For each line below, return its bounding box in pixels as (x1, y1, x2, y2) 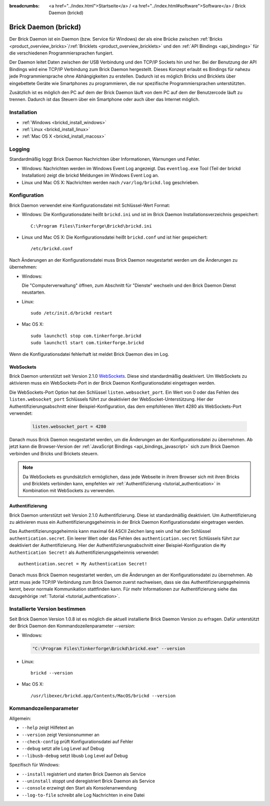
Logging (9, 146, 30, 153)
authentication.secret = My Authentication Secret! (18, 561, 147, 567)
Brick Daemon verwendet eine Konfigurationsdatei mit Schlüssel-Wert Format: (9, 202, 170, 208)
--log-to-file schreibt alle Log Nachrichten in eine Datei (21, 792, 145, 798)
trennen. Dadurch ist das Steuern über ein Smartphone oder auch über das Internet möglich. (9, 97, 200, 103)
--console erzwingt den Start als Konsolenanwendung (21, 785, 137, 791)
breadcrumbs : (9, 3, 40, 9)
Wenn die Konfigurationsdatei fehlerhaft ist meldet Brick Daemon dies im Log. (9, 351, 169, 357)
